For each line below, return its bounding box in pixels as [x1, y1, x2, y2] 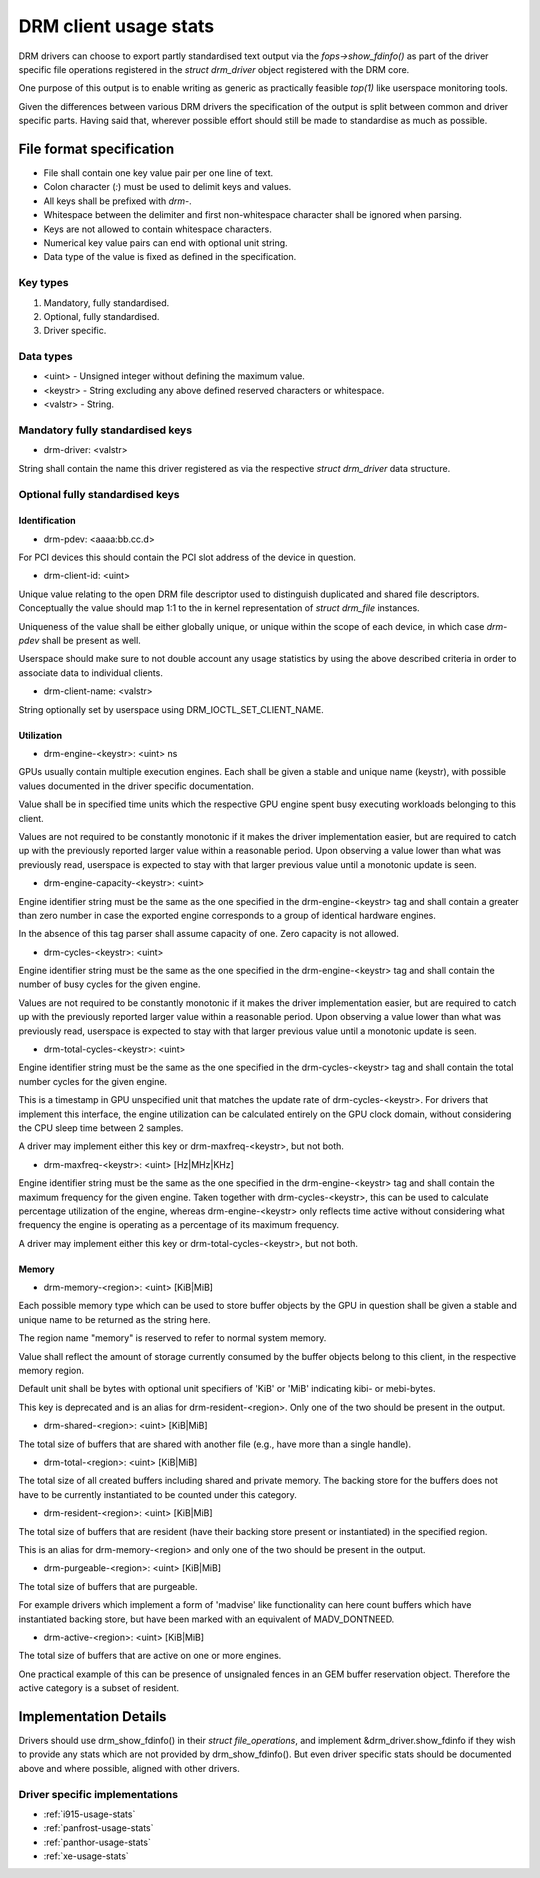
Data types [18, 350, 74, 364]
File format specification [18, 140, 175, 157]
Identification [18, 515, 76, 527]
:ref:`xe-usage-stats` [43, 1850, 129, 1862]
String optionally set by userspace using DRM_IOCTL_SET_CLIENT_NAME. [18, 703, 324, 715]
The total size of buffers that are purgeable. [18, 1580, 199, 1592]
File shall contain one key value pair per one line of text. [43, 167, 274, 179]
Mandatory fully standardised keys [18, 423, 193, 437]
